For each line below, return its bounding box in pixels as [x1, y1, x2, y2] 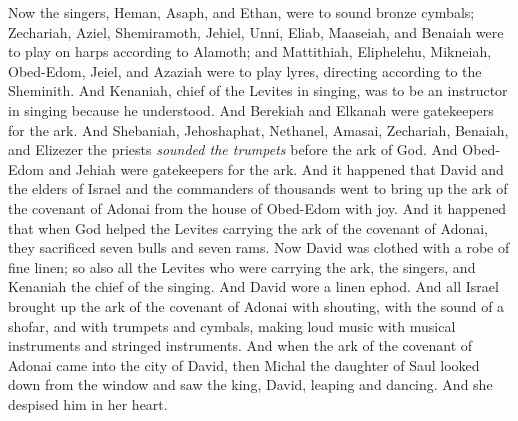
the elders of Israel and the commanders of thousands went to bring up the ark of [8, 178, 508, 199]
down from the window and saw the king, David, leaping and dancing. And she [8, 374, 493, 395]
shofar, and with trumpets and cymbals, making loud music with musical [8, 315, 456, 336]
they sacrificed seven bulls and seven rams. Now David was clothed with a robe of [8, 237, 510, 258]
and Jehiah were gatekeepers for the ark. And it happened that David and [48, 158, 504, 179]
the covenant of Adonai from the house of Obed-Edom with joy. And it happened [8, 197, 507, 218]
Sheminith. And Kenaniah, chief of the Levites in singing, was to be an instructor [8, 80, 508, 101]
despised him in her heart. [8, 393, 168, 414]
